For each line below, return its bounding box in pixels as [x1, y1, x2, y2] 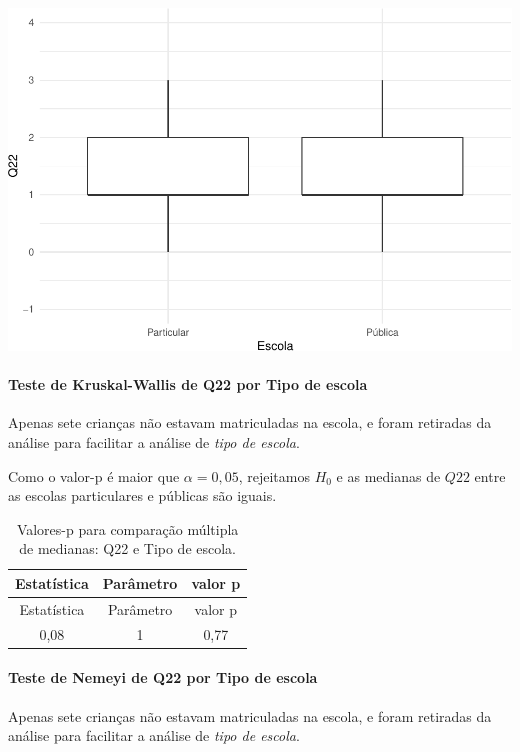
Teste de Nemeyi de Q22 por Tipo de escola [8, 667, 318, 688]
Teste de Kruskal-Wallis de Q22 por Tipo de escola [8, 374, 368, 395]
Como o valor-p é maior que [8, 465, 180, 486]
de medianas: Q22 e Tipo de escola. [19, 538, 236, 559]
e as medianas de [336, 465, 441, 486]
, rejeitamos [238, 465, 310, 486]
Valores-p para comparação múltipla [16, 518, 239, 539]
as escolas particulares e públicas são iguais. [8, 485, 277, 506]
